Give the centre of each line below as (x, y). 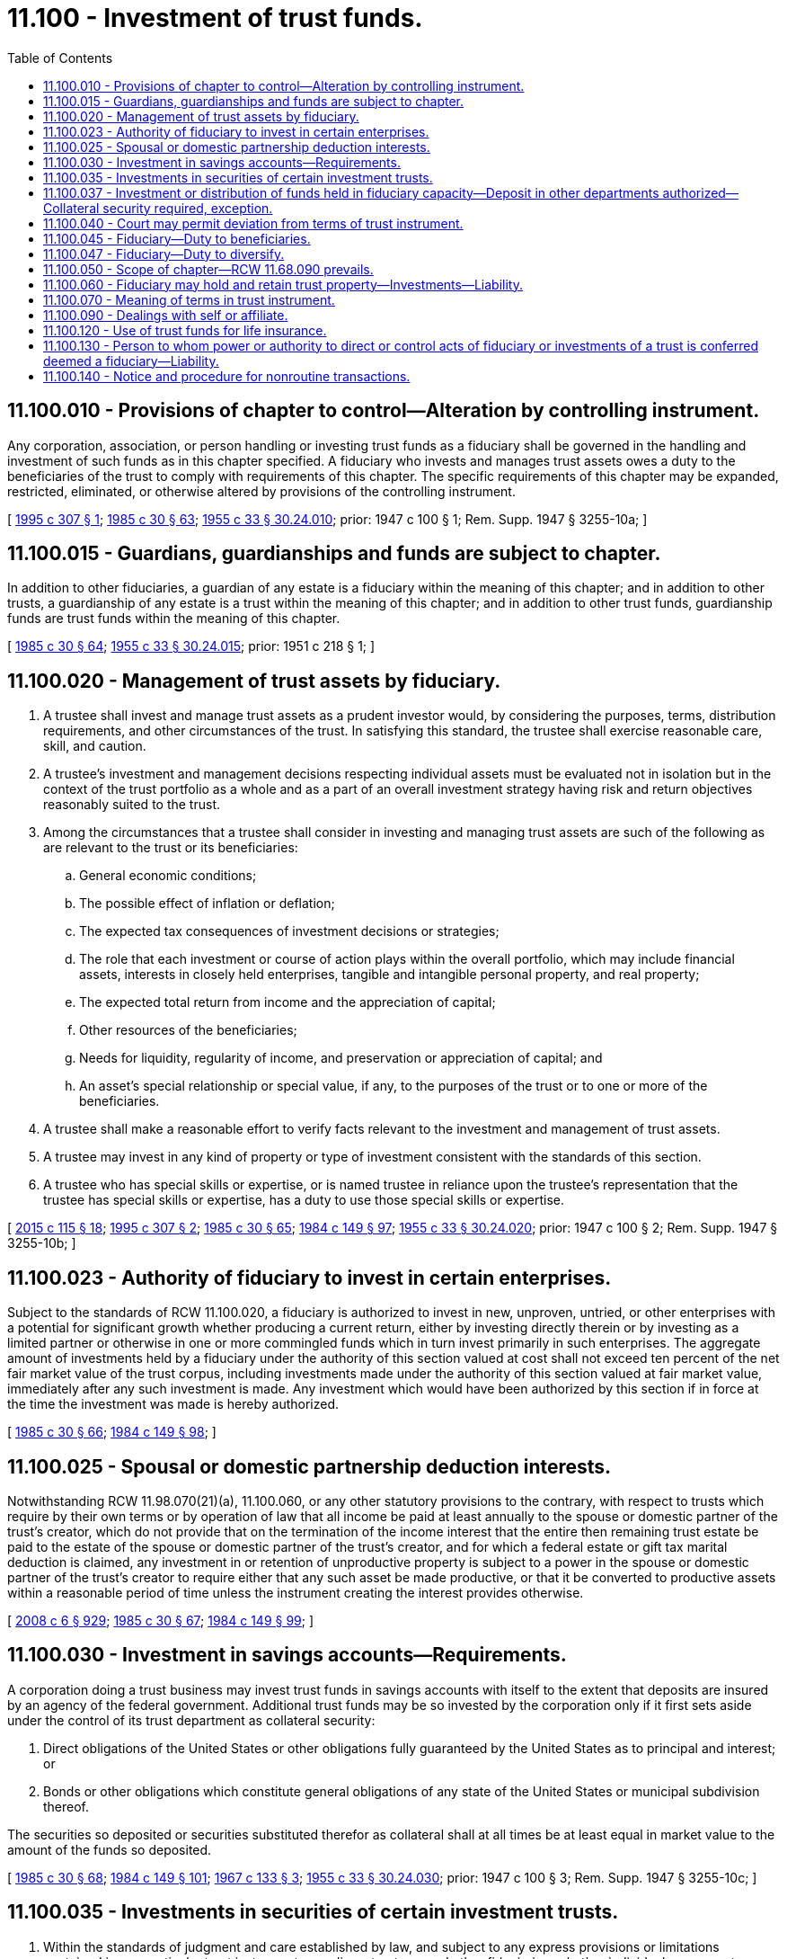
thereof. (66, 1806)
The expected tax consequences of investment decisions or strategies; (289, 931)
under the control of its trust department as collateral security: (191, 1720)
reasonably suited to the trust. (132, 805)
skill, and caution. (95, 746)
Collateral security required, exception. (158, 208)
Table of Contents (60, 58)
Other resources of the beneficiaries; (188, 1030)
